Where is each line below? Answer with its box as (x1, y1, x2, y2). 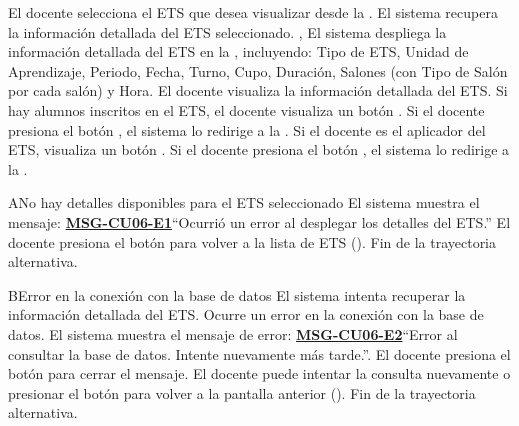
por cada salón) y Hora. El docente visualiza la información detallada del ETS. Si (8, 80, 508, 101)
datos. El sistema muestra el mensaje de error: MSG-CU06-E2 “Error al (8, 323, 458, 344)
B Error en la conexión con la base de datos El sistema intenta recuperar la (8, 284, 466, 305)
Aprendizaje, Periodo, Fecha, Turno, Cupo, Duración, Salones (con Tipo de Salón (8, 60, 508, 81)
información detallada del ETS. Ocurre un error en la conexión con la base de (8, 304, 484, 325)
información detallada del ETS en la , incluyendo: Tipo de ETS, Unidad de (8, 41, 469, 62)
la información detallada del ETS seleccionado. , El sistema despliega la (8, 21, 447, 42)
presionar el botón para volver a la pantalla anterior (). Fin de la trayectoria (8, 382, 476, 403)
